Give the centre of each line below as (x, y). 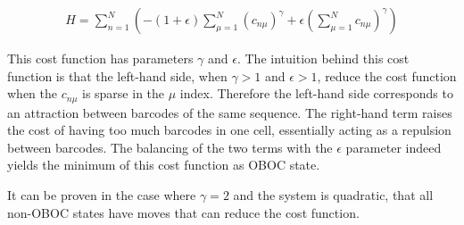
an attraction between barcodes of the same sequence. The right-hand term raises (230, 112)
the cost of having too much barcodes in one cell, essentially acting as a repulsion (229, 130)
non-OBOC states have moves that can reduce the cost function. (183, 212)
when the (32, 93)
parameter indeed (394, 147)
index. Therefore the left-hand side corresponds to (316, 93)
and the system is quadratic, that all (333, 195)
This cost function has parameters (100, 58)
